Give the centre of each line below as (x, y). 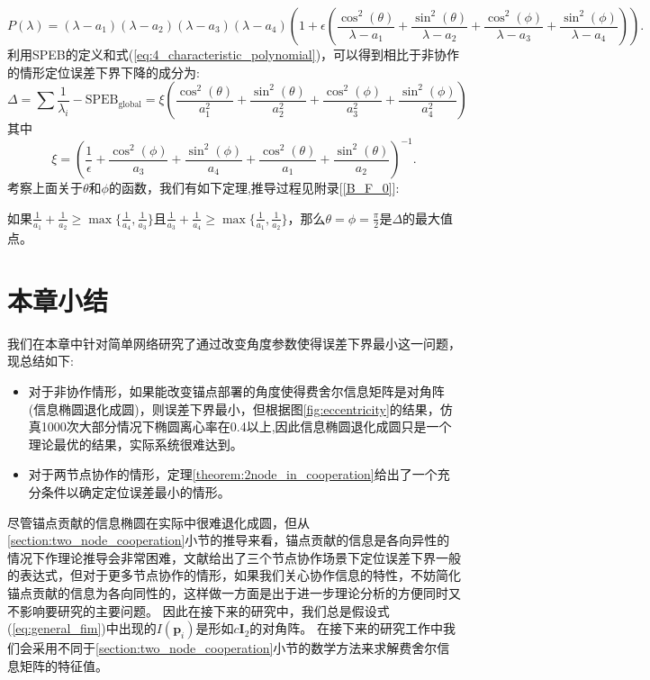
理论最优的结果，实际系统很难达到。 (135, 444)
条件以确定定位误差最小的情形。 (135, 491)
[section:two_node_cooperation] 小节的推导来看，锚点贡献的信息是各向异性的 (229, 540)
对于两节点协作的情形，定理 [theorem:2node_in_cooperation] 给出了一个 (233, 474)
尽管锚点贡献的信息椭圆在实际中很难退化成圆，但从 (158, 522)
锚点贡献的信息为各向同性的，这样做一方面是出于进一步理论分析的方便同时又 (234, 592)
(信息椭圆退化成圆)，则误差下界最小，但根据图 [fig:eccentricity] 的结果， (234, 408)
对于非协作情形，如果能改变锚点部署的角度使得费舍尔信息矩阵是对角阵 (236, 391)
